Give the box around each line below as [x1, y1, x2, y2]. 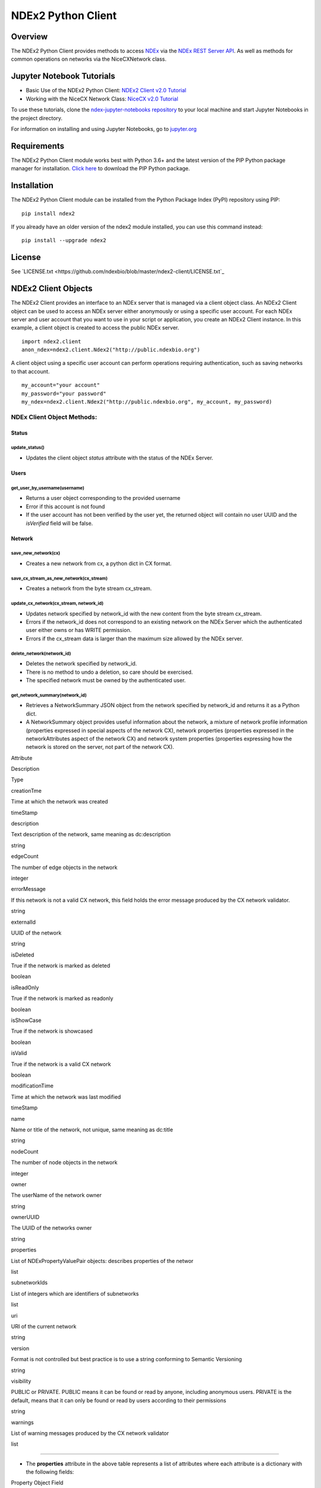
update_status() [11, 445, 45, 451]
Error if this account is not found [26, 503, 105, 510]
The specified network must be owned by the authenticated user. [26, 676, 186, 684]
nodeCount [11, 1148, 39, 1155]
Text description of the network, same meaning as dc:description [11, 831, 171, 838]
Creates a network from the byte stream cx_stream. [26, 585, 152, 592]
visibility [11, 1377, 32, 1384]
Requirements [11, 140, 65, 151]
